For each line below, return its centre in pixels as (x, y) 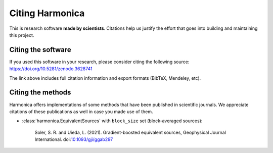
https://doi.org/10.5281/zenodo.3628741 (51, 69)
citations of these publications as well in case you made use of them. (81, 112)
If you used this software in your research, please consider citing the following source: (99, 62)
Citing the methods (40, 93)
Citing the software (40, 50)
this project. (22, 35)
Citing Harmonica (47, 13)
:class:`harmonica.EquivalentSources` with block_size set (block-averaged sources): (112, 121)
